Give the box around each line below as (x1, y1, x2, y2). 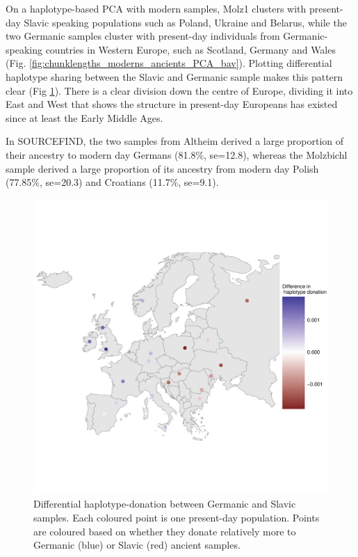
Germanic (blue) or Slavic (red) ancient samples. (33, 538, 241, 552)
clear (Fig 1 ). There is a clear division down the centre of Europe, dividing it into (6, 83, 353, 97)
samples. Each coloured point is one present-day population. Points (33, 510, 320, 524)
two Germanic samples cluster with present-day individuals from (6, 29, 280, 43)
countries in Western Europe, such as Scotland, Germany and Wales (45, 42, 336, 56)
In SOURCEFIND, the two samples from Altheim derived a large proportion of (6, 134, 344, 148)
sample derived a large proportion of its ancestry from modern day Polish (6, 161, 319, 175)
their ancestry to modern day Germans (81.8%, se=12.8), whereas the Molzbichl (6, 147, 348, 162)
